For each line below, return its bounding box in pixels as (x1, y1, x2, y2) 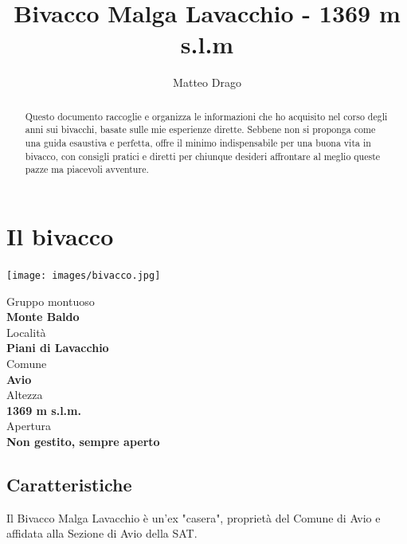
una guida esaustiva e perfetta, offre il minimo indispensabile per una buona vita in (25, 136, 371, 150)
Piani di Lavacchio (6, 339, 109, 356)
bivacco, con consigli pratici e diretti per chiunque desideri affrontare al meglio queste (25, 149, 381, 162)
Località (6, 323, 46, 340)
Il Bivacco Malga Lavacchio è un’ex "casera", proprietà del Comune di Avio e (6, 509, 381, 526)
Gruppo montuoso (6, 292, 95, 309)
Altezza (6, 386, 43, 403)
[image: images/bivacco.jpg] (6, 269, 161, 281)
